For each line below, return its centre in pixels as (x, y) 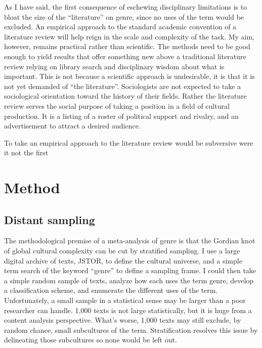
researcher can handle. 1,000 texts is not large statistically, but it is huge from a (128, 310)
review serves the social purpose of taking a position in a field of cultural (117, 105)
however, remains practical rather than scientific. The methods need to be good (127, 46)
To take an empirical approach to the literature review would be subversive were (129, 142)
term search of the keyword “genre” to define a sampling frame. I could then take (130, 270)
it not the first (26, 153)
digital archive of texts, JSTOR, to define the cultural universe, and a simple (123, 260)
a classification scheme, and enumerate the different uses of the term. (111, 290)
